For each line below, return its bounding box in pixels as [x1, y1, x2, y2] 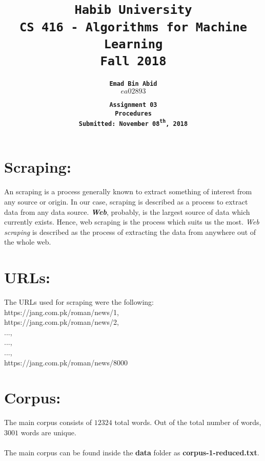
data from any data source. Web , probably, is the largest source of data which [4, 206, 250, 217]
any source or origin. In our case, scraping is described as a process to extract [4, 196, 248, 207]
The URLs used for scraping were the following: [4, 297, 154, 307]
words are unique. [21, 427, 76, 437]
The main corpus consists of [4, 417, 92, 428]
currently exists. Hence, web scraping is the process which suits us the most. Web [4, 216, 259, 227]
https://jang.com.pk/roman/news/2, [4, 317, 119, 327]
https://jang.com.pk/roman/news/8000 [4, 357, 128, 367]
